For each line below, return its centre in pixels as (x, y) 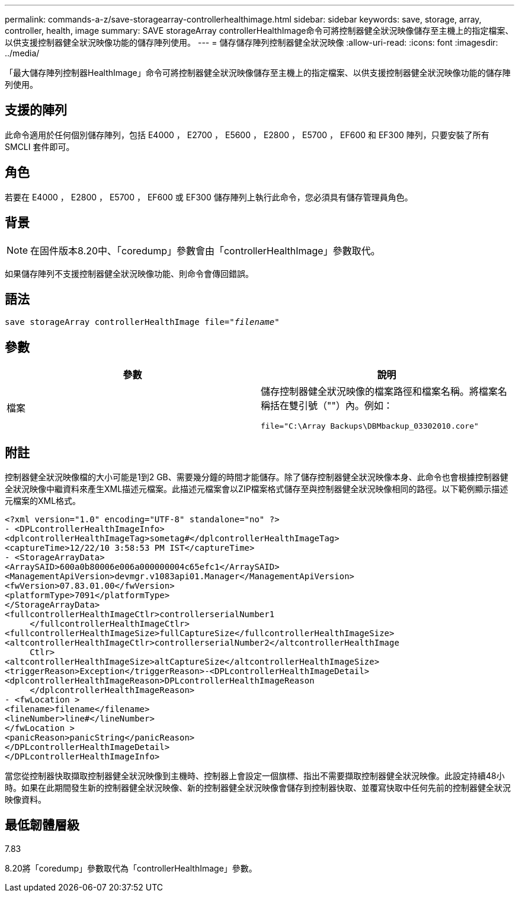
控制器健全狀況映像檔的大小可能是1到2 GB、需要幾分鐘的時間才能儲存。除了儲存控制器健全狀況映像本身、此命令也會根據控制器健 (257, 477)
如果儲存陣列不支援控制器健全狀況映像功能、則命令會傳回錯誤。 (129, 273)
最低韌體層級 (42, 825)
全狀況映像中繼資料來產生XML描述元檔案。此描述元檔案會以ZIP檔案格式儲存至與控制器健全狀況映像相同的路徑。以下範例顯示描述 (257, 489)
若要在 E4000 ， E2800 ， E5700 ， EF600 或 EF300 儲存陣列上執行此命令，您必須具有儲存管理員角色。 (209, 197)
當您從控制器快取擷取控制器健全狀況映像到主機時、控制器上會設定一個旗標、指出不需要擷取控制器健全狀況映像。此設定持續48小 (255, 776)
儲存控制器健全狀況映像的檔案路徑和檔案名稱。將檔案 (379, 392)
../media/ (22, 53)
